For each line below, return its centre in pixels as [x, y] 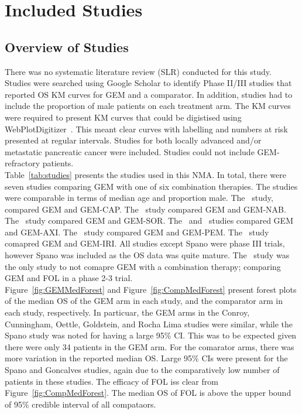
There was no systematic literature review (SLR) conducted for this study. [138, 71]
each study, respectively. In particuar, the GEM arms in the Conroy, [127, 312]
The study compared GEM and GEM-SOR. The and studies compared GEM [149, 220]
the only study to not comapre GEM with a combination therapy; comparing [143, 266]
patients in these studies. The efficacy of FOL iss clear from [111, 381]
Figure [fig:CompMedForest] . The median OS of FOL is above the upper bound [148, 393]
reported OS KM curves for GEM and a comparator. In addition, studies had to [149, 94]
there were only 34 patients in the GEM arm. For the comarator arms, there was [150, 346]
